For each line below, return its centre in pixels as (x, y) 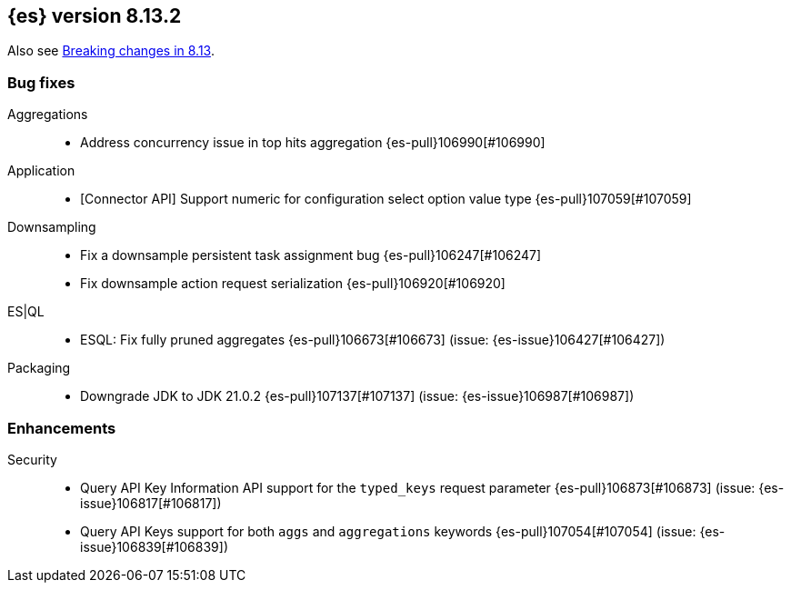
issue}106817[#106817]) (151, 503)
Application (41, 171)
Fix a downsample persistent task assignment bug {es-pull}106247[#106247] (311, 255)
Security (32, 459)
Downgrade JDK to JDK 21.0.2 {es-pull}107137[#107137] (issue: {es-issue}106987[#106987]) (357, 396)
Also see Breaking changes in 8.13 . (111, 51)
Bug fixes (41, 82)
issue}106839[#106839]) (155, 546)
